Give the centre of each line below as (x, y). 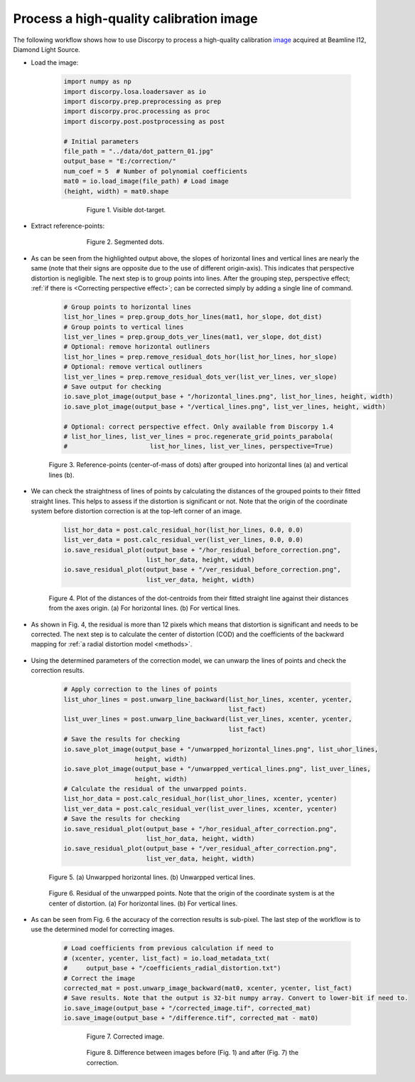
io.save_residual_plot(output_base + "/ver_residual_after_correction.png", (200, 849)
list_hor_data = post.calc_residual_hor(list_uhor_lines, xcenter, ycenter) (200, 799)
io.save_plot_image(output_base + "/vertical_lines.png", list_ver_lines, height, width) (225, 406)
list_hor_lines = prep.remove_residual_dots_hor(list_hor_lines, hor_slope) (200, 357)
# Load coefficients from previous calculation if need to (168, 948)
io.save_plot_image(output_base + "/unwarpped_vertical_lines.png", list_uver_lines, (217, 769)
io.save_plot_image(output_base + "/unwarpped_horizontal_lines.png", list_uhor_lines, (221, 749)
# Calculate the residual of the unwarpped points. (156, 789)
